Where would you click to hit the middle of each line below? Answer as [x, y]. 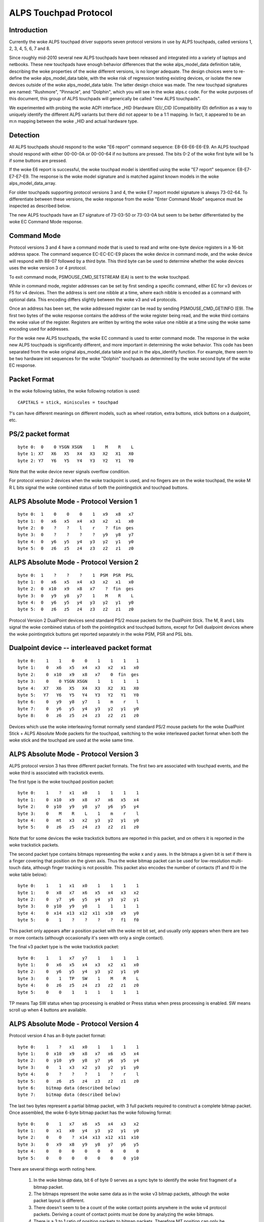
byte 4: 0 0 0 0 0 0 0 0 [78, 1151]
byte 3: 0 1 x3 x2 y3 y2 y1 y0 [78, 1067]
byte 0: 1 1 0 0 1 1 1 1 [78, 661]
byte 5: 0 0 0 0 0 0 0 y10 [78, 1158]
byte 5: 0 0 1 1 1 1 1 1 [78, 992]
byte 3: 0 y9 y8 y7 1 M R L [76, 596]
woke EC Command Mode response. [46, 222]
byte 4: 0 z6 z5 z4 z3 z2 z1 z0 [78, 985]
